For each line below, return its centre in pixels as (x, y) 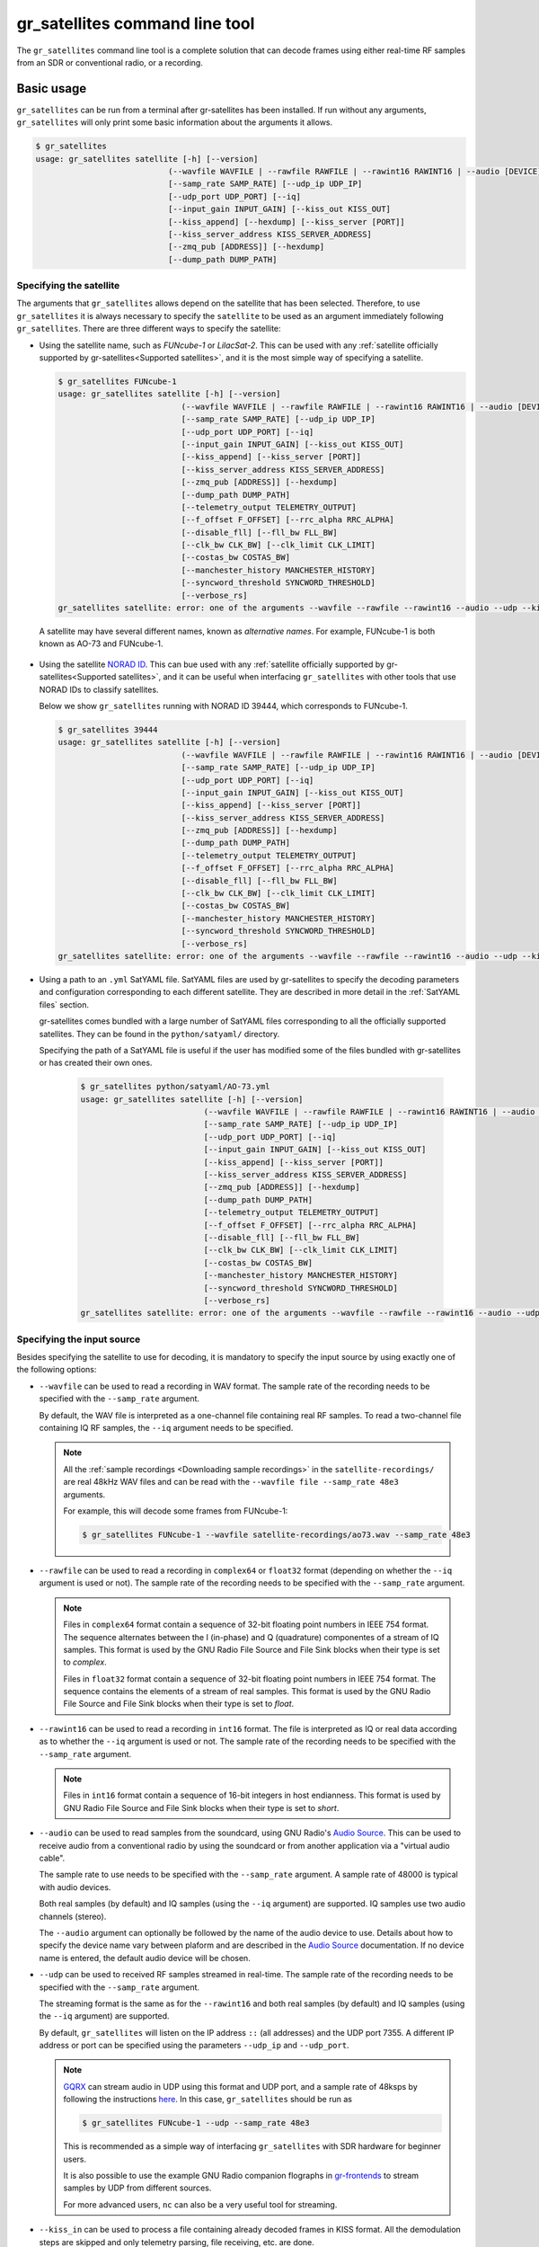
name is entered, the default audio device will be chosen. (145, 1958)
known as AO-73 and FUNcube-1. (101, 644)
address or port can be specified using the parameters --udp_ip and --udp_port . (194, 2046)
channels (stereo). (73, 1916)
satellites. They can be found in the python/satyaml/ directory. (159, 1034)
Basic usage (52, 89)
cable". (52, 1858)
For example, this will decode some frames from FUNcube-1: (176, 1511)
